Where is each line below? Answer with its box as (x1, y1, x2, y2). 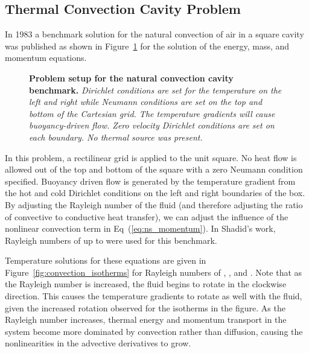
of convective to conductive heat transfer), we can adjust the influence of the (5, 210, 288, 223)
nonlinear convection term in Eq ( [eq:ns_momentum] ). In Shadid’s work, (5, 222, 276, 235)
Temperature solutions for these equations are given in (5, 254, 206, 267)
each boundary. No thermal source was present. (29, 130, 203, 143)
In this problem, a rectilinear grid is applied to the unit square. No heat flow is (5, 151, 297, 164)
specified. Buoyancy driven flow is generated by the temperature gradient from (5, 174, 296, 187)
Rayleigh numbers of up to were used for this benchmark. (5, 234, 217, 246)
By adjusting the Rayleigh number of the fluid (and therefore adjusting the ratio (5, 198, 303, 211)
